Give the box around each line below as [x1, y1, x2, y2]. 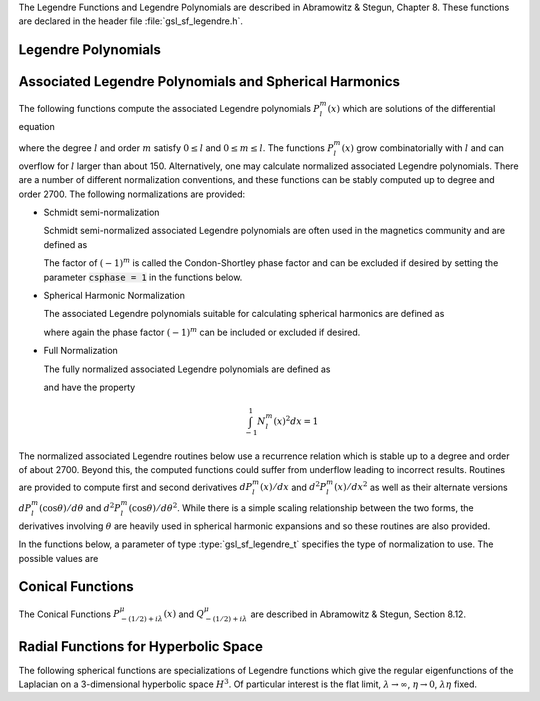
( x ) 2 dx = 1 [273, 414, 319, 427]
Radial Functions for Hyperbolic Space [18, 638, 264, 655]
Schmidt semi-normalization [43, 206, 160, 219]
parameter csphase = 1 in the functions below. [43, 271, 243, 283]
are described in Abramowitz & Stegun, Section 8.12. [250, 608, 467, 620]
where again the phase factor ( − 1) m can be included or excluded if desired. [43, 325, 361, 338]
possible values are [18, 552, 99, 564]
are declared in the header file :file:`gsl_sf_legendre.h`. [18, 15, 244, 27]
